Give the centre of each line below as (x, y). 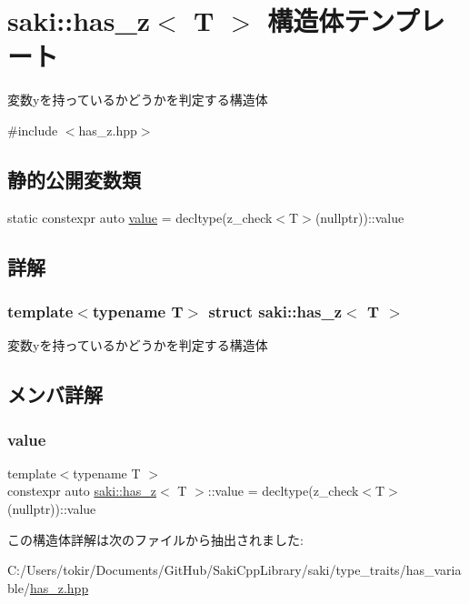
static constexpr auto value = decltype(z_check (140, 217)
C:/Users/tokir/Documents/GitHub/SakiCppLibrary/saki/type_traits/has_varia (234, 570)
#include (33, 130)
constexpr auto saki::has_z (82, 491)
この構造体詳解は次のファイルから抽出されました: (155, 539)
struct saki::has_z (275, 311)
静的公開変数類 (74, 179)
